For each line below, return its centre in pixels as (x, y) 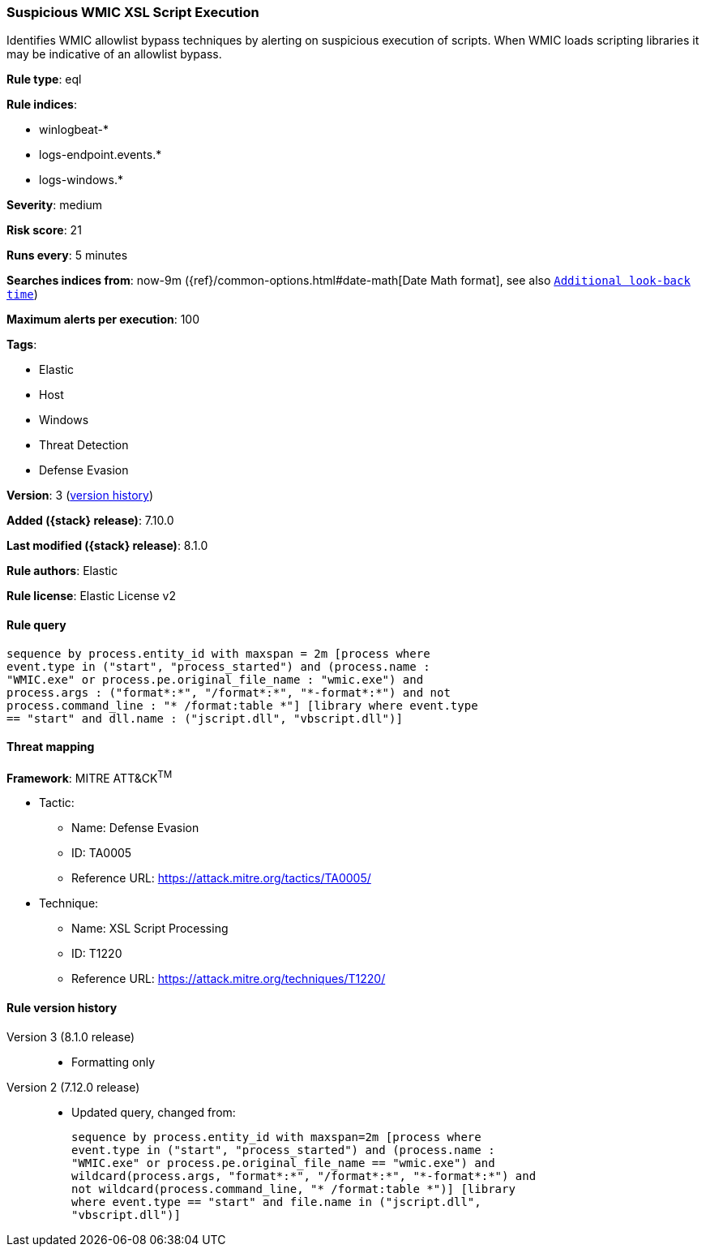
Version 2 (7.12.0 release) (73, 1087)
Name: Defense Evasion (135, 828)
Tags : (22, 345)
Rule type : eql (44, 79)
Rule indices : (42, 105)
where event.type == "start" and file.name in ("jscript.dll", (276, 1202)
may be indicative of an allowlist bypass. (114, 54)
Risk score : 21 (44, 230)
